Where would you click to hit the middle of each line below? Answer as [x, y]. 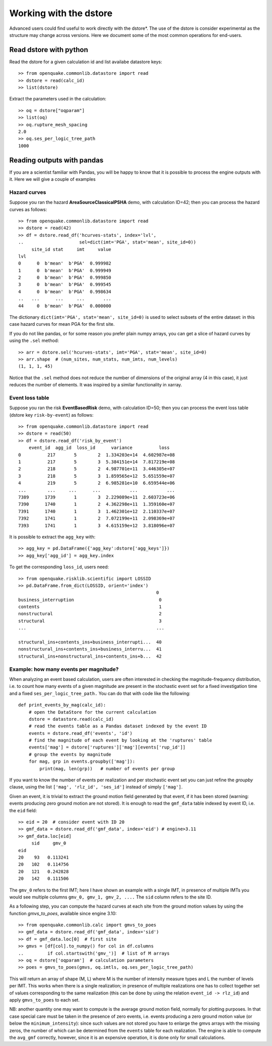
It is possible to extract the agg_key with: [52, 537]
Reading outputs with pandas [56, 160]
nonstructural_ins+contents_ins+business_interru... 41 [90, 649]
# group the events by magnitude [70, 754]
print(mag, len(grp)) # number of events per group [107, 768]
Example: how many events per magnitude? [64, 669]
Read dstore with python [49, 50]
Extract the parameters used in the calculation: [58, 99]
